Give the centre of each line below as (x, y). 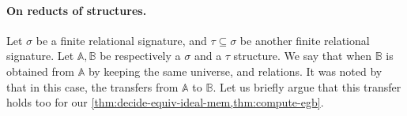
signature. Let (40, 56)
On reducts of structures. (77, 10)
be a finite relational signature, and (121, 40)
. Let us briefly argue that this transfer (307, 86)
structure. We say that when (303, 56)
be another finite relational (305, 40)
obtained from (41, 71)
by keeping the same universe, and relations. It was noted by (235, 71)
